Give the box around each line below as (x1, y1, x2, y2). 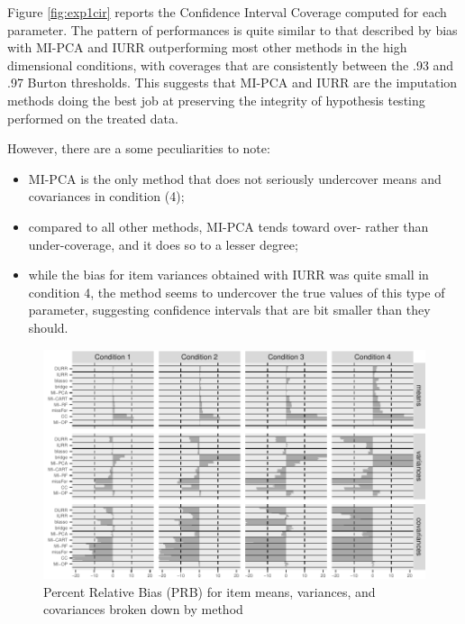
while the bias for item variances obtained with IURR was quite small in (28, 265, 429, 284)
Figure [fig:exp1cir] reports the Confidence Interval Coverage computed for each (7, 3, 447, 21)
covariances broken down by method (43, 600, 243, 619)
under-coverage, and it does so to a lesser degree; (28, 234, 298, 253)
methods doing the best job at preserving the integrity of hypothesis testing (7, 90, 425, 109)
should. (28, 317, 68, 336)
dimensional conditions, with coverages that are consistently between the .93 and (7, 55, 454, 74)
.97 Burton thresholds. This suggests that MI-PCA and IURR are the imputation (7, 73, 458, 92)
